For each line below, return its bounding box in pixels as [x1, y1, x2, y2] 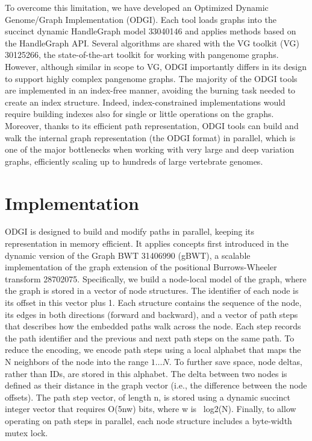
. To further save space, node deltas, [169, 355, 302, 367]
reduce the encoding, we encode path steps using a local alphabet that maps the [5, 343, 301, 356]
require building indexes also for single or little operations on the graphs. [5, 107, 274, 120]
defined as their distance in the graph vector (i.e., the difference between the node [5, 379, 307, 392]
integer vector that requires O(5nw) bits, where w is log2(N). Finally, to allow [5, 402, 296, 415]
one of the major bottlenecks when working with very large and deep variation [5, 143, 295, 156]
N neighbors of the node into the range [5, 355, 149, 367]
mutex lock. [5, 426, 48, 439]
